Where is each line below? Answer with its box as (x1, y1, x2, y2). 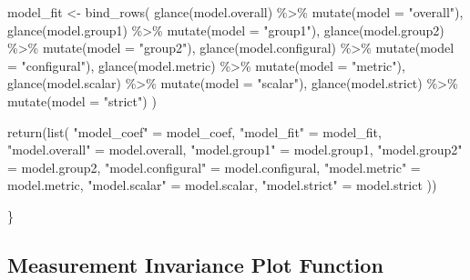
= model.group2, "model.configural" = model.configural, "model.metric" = (7, 157, 421, 176)
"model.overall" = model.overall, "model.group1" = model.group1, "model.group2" (7, 140, 463, 159)
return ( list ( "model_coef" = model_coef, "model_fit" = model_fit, (7, 122, 382, 141)
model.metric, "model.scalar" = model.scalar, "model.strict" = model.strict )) (7, 175, 437, 195)
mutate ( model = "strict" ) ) (7, 91, 157, 110)
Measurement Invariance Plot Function (7, 250, 383, 278)
